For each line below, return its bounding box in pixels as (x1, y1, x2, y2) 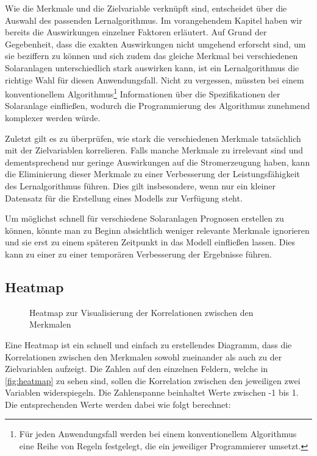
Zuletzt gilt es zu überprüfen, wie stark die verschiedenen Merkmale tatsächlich (5, 132, 301, 144)
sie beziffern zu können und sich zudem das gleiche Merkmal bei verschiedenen (5, 49, 298, 62)
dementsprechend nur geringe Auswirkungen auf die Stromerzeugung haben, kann (5, 155, 310, 168)
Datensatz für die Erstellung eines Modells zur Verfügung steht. (5, 191, 243, 204)
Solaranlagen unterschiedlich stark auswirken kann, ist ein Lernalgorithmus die (5, 61, 299, 74)
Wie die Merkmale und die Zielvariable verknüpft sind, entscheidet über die (5, 2, 287, 14)
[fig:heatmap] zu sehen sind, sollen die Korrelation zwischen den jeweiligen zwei (5, 374, 301, 387)
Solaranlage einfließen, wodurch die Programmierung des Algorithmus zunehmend (5, 99, 310, 112)
